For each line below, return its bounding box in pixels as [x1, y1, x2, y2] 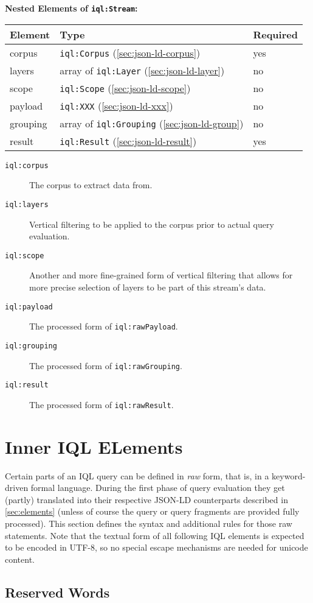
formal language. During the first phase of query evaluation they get [30, 481, 285, 494]
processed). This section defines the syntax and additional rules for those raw [5, 517, 292, 530]
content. [5, 552, 35, 565]
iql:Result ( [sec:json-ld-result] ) [60, 133, 197, 148]
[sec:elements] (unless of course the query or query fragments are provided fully [5, 505, 300, 518]
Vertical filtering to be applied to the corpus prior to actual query [29, 217, 274, 230]
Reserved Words [5, 582, 110, 601]
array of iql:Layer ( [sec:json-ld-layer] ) [60, 63, 225, 77]
